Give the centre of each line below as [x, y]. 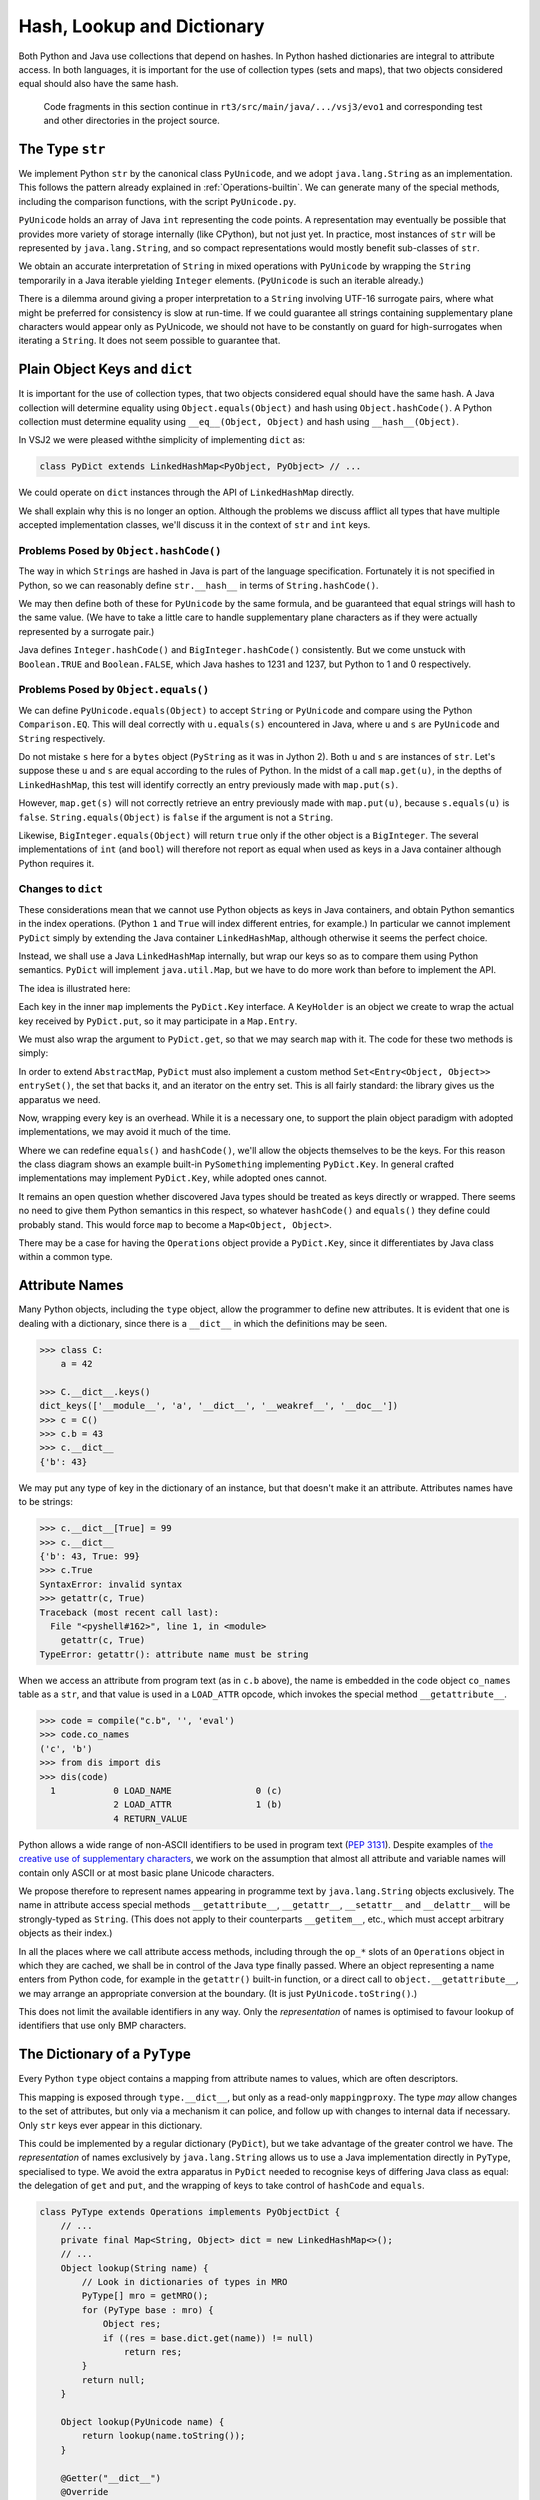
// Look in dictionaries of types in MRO [184, 2282]
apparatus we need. [59, 1099]
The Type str [62, 148]
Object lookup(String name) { [134, 2268]
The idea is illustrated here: [74, 988]
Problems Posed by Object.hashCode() [120, 550]
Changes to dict [61, 889]
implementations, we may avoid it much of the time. [125, 1132]
